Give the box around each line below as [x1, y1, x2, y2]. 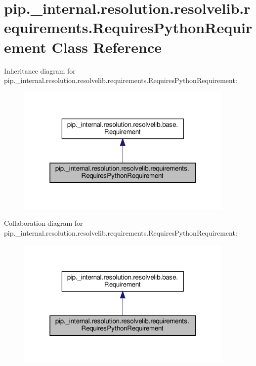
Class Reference [51, 37, 162, 57]
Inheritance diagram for [4, 65, 76, 76]
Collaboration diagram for [4, 218, 83, 228]
